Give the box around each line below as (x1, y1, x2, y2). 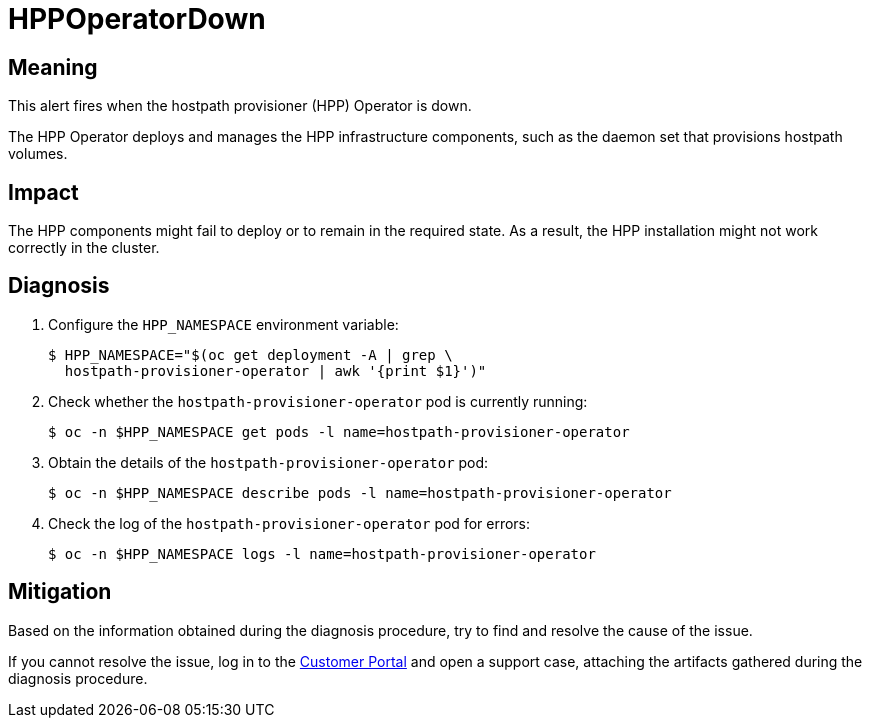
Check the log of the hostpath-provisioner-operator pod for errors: (48, 514, 531, 532)
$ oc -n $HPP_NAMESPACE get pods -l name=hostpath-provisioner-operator (48, 423, 630, 440)
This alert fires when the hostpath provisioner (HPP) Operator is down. (8, 97, 472, 115)
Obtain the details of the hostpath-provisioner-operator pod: (48, 453, 489, 471)
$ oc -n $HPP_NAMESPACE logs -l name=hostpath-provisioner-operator (48, 545, 596, 562)
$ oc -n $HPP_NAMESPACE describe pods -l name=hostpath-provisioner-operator (48, 484, 672, 501)
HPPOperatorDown (8, 2, 266, 36)
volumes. (8, 145, 68, 163)
